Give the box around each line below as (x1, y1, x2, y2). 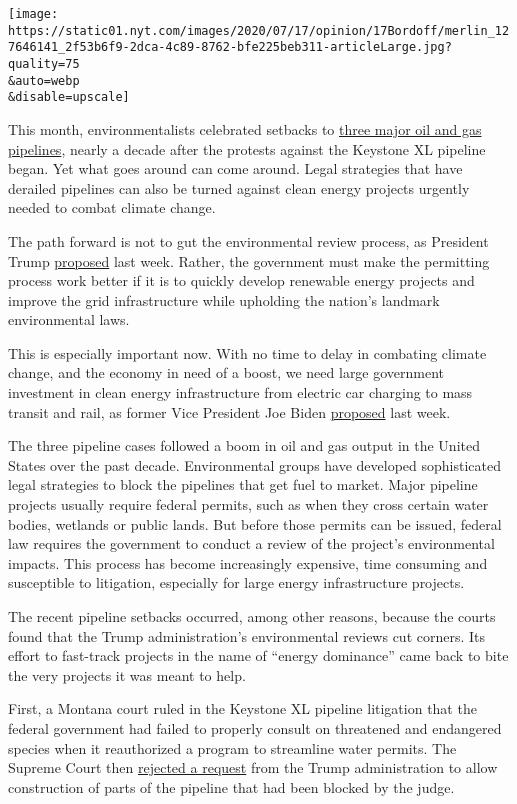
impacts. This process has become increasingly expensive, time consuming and (8, 552, 488, 573)
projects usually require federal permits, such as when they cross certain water (8, 494, 489, 515)
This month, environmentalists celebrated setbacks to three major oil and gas (8, 118, 482, 139)
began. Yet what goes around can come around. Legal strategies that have (8, 158, 463, 179)
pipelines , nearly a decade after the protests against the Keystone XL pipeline (8, 138, 486, 159)
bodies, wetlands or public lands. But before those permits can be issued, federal (8, 513, 502, 534)
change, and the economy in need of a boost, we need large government (8, 362, 445, 383)
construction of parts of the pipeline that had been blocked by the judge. (8, 776, 455, 797)
